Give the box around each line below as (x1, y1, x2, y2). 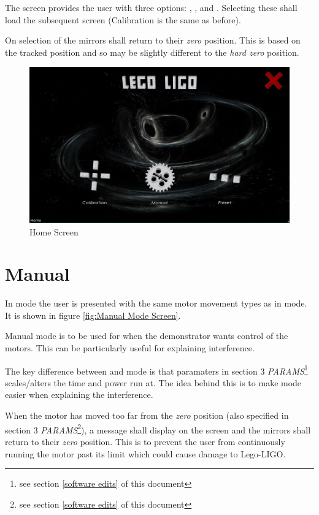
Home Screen (29, 225, 79, 238)
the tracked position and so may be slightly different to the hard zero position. (5, 45, 299, 58)
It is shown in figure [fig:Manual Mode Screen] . (5, 308, 181, 321)
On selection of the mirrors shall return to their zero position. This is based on (5, 34, 301, 47)
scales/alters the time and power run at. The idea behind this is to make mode (5, 376, 302, 389)
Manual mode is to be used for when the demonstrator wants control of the (5, 329, 288, 342)
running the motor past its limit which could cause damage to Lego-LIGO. (5, 447, 286, 460)
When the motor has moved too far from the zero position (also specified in (5, 409, 289, 422)
